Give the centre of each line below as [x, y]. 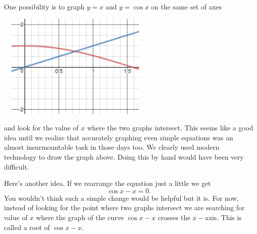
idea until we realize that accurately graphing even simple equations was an [119, 137]
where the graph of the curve [80, 217]
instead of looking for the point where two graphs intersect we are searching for [124, 207]
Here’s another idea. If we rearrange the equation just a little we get [107, 183]
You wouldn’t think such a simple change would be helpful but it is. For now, [122, 198]
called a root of [27, 227]
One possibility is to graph [44, 6]
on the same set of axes [186, 6]
